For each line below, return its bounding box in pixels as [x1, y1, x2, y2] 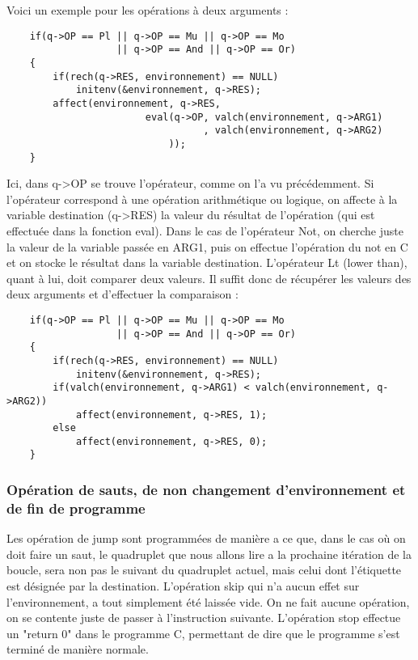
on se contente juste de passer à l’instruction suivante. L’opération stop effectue [6, 609, 401, 626]
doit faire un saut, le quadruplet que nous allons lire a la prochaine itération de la [6, 545, 412, 562]
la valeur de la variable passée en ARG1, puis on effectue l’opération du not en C [6, 238, 408, 255]
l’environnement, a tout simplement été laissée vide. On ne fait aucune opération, [6, 593, 410, 610]
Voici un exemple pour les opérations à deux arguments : [6, 2, 289, 18]
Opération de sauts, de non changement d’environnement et [6, 480, 406, 500]
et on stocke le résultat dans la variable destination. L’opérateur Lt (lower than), [6, 254, 407, 271]
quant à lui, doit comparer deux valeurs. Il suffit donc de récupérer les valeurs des [6, 269, 412, 286]
